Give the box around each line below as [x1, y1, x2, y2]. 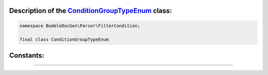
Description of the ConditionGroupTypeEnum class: [9, 6, 172, 15]
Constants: [9, 51, 45, 60]
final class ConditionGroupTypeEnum [19, 37, 109, 42]
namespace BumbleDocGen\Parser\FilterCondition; [19, 23, 140, 28]
